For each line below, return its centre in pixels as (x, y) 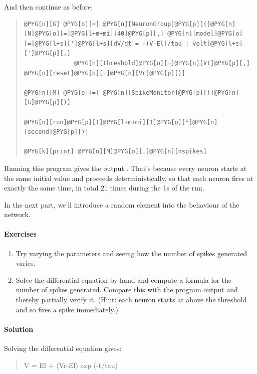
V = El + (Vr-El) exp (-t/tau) (71, 365)
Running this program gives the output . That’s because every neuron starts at (125, 168)
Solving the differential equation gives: (63, 348)
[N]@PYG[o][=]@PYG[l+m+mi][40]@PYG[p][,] (94, 34)
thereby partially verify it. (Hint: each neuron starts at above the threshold (131, 300)
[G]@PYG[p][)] (47, 103)
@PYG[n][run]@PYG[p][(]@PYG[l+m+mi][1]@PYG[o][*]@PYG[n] (121, 122)
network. (17, 214)
